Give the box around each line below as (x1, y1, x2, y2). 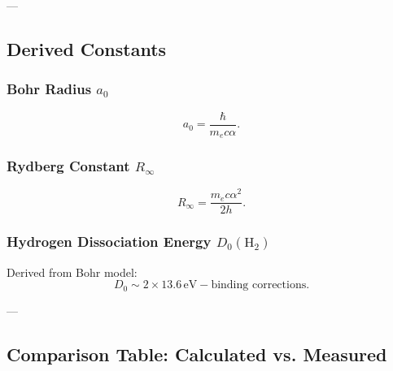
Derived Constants (7, 36, 167, 61)
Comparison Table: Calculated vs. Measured (7, 341, 387, 366)
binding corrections (211, 279, 307, 291)
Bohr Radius (7, 79, 92, 99)
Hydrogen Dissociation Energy (7, 231, 212, 252)
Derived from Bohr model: (7, 263, 138, 280)
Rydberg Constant (7, 156, 130, 176)
